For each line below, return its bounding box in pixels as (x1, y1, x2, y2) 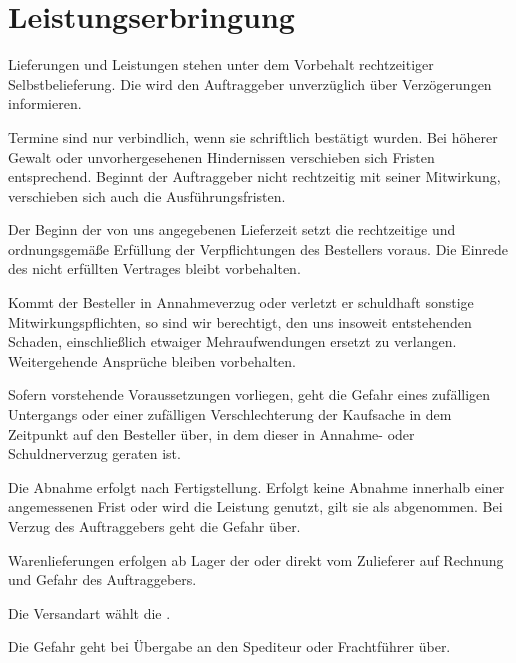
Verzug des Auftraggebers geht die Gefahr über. (8, 516, 301, 536)
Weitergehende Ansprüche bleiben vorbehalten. (8, 350, 297, 371)
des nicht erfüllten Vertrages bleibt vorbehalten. (8, 258, 301, 279)
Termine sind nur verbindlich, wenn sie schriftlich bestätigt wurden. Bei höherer (8, 126, 498, 147)
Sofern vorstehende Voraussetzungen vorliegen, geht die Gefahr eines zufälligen (8, 384, 491, 405)
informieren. (8, 93, 82, 114)
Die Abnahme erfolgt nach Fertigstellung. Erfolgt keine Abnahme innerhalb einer (8, 476, 505, 497)
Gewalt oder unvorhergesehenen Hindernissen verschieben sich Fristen (8, 146, 435, 167)
